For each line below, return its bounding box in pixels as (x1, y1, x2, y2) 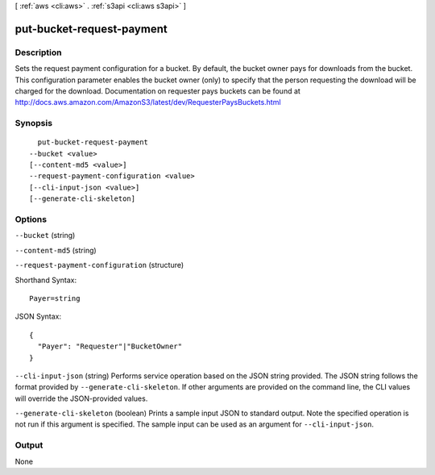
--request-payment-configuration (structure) (14, 260, 184, 270)
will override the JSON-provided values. (14, 394, 148, 403)
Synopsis (14, 118, 52, 129)
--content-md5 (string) (14, 245, 97, 255)
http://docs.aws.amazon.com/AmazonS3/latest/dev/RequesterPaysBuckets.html (14, 98, 281, 107)
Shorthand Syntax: (14, 275, 77, 285)
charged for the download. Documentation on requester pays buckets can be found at (14, 85, 301, 96)
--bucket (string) (14, 231, 76, 240)
